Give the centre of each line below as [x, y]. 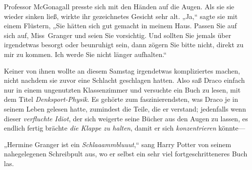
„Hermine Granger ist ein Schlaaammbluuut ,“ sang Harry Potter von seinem [118, 144]
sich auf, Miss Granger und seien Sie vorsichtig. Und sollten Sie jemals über [118, 35]
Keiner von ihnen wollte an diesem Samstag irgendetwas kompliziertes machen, [122, 70]
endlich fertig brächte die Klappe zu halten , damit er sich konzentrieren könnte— [125, 128]
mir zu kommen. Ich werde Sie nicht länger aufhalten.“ [85, 54]
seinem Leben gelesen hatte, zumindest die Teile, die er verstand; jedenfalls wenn [125, 108]
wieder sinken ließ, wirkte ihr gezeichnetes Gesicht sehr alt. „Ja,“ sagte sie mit [121, 16]
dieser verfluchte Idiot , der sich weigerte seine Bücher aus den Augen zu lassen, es [126, 118]
